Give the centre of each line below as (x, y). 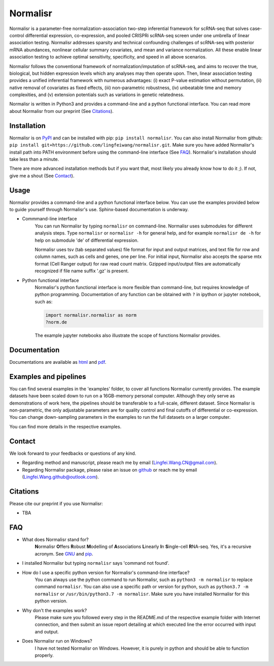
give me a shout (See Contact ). (42, 176)
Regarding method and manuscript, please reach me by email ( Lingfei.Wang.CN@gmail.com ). (120, 462)
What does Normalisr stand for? (55, 540)
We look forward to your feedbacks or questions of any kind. (73, 453)
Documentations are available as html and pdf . (58, 362)
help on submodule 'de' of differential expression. (87, 240)
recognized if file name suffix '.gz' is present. (82, 271)
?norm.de (56, 322)
